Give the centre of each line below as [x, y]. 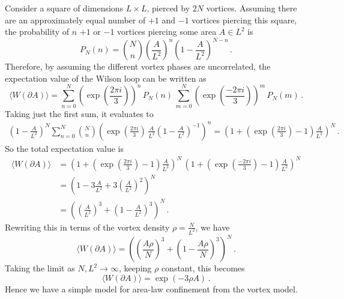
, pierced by [168, 8]
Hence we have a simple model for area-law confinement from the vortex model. [151, 288]
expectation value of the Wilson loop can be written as [106, 78]
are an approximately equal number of [75, 20]
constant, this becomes [203, 268]
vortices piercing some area [167, 32]
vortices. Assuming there [252, 8]
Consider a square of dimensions [64, 8]
